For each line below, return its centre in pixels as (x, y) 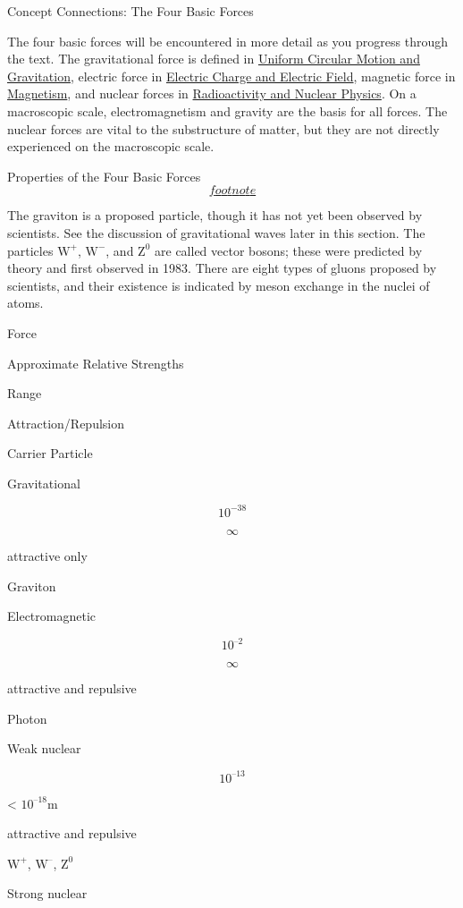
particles (30, 250)
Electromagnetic (52, 616)
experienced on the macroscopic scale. (111, 146)
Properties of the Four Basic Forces (104, 176)
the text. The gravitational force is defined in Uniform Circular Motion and (214, 59)
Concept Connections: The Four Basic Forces (130, 11)
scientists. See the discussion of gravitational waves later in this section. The (216, 232)
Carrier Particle (50, 453)
